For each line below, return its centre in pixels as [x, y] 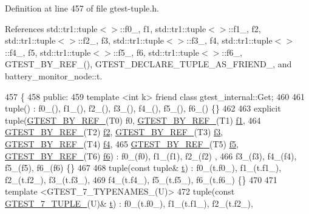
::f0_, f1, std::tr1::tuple [163, 28]
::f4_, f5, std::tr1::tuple [48, 52]
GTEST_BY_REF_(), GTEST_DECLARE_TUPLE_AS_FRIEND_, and [148, 64]
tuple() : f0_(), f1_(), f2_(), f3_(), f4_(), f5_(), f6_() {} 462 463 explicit [143, 108]
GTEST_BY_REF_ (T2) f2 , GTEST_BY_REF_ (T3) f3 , [114, 132]
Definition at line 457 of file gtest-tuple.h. [82, 8]
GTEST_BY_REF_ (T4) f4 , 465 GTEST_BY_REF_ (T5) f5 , [122, 143]
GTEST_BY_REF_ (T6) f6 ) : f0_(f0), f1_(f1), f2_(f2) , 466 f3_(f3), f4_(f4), [151, 155]
